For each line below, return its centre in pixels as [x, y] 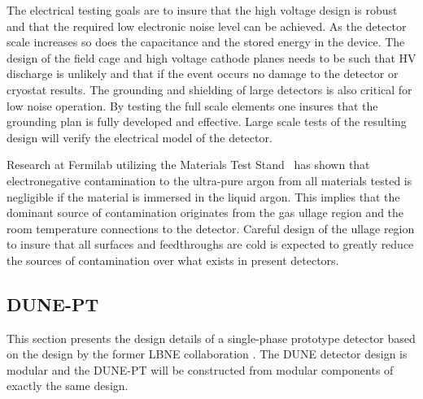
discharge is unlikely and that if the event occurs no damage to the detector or [203, 74]
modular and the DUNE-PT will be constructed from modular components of [200, 369]
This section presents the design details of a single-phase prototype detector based [211, 338]
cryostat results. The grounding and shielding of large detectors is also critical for [209, 89]
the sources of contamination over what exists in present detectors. [173, 260]
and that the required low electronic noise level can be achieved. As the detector [207, 26]
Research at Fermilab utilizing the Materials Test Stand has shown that [188, 165]
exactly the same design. [68, 386]
